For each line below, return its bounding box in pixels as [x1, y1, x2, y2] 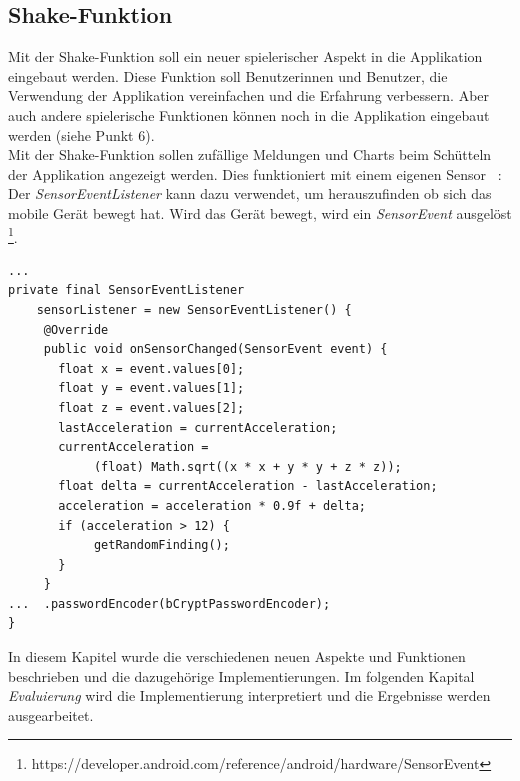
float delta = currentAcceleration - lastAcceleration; [58, 479, 438, 494]
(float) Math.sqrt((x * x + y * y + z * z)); [93, 459, 402, 474]
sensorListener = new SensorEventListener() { [36, 302, 352, 317]
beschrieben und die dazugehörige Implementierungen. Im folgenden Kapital [8, 665, 475, 686]
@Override [43, 322, 109, 337]
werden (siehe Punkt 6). [8, 124, 155, 145]
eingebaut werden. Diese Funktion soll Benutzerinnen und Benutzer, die [8, 65, 448, 86]
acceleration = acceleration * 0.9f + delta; [58, 498, 366, 513]
